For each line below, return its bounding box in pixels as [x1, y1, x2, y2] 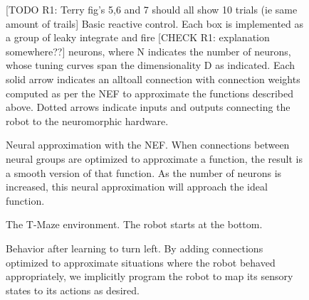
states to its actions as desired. [6, 282, 140, 297]
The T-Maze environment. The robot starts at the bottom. [6, 217, 263, 232]
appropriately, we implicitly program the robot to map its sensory [6, 269, 293, 284]
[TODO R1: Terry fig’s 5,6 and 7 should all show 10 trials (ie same [6, 2, 298, 16]
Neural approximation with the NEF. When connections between [6, 137, 290, 152]
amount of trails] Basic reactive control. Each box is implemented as [6, 16, 304, 31]
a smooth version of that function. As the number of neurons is [6, 165, 282, 180]
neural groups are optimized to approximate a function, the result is [6, 151, 303, 166]
